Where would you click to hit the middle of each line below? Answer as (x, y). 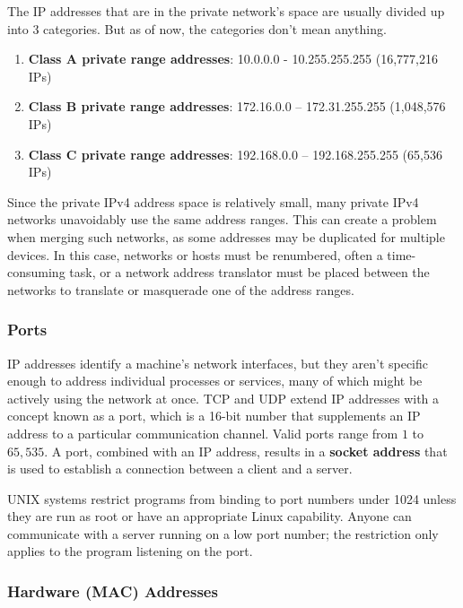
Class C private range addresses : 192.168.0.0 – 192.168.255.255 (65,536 (235, 154)
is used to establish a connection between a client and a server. (180, 469)
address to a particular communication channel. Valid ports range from (203, 433)
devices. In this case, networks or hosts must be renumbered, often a (195, 254)
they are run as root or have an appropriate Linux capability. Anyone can (210, 516)
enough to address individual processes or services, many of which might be (215, 381)
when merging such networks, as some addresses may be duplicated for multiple (226, 236)
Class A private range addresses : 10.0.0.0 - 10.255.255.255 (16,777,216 (233, 59)
